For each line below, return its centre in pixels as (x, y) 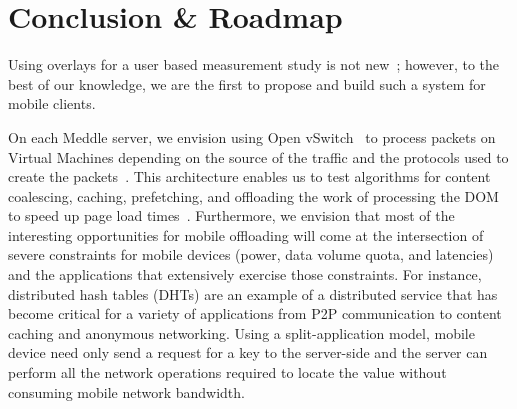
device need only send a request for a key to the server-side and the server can (248, 352)
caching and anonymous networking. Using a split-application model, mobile (241, 332)
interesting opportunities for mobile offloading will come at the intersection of (246, 234)
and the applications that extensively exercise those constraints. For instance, (245, 274)
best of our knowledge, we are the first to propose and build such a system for (247, 83)
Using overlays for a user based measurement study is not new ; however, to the (254, 64)
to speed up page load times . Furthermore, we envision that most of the (231, 215)
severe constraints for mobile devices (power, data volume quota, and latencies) (251, 254)
